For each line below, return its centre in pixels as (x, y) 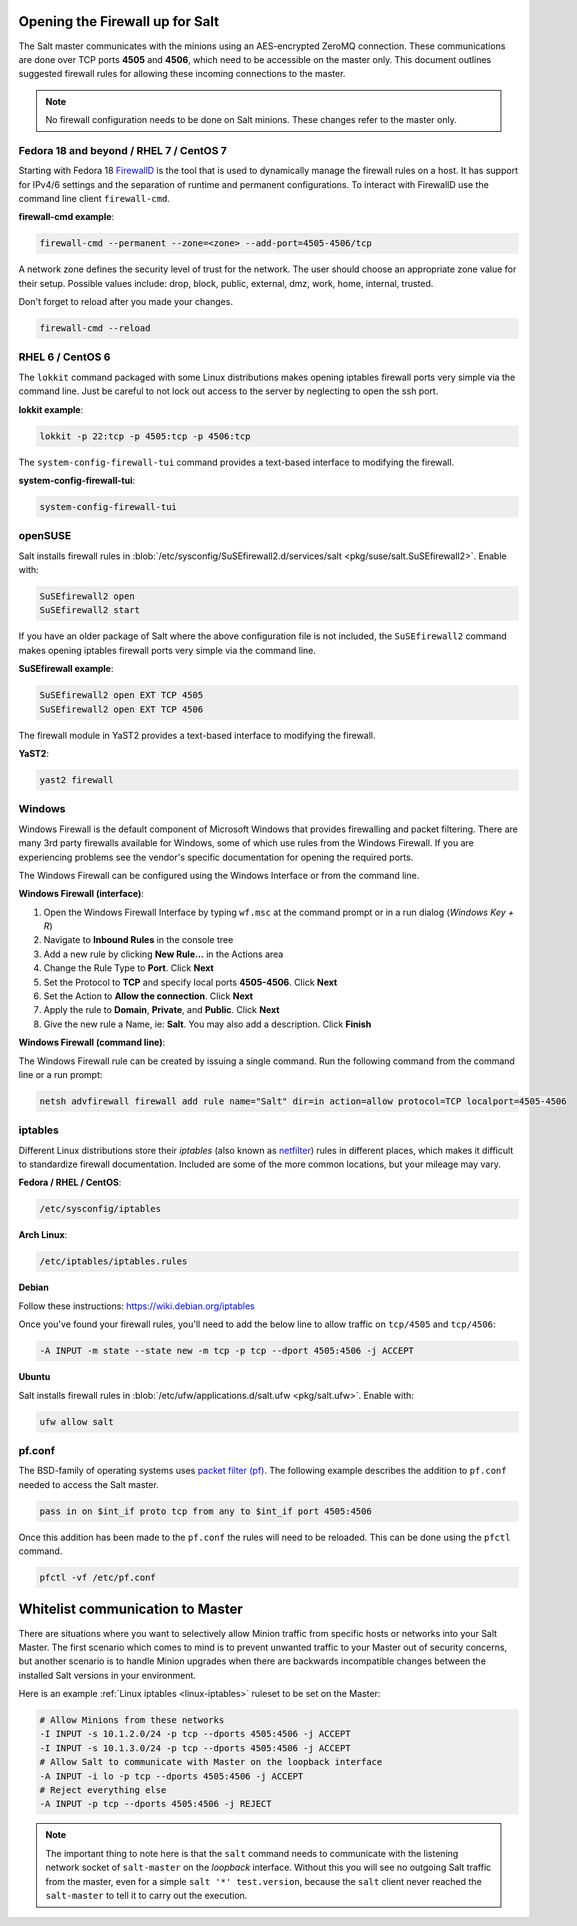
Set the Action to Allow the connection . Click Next (148, 996)
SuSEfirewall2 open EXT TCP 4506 (121, 709)
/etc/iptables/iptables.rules (113, 1261)
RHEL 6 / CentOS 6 (64, 357)
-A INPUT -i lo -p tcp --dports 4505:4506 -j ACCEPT (171, 1776)
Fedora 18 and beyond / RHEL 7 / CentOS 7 (122, 150)
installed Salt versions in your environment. (107, 1675)
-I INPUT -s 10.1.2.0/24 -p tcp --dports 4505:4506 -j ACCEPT (195, 1734)
